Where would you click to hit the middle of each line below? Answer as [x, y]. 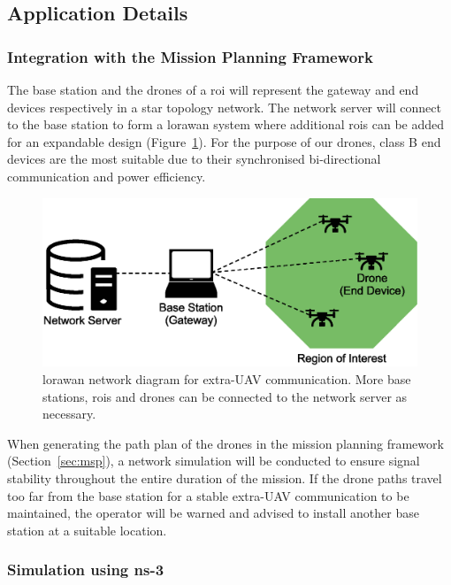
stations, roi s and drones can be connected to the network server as [225, 396]
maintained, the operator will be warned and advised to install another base [213, 513]
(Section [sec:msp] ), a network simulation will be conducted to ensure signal [214, 461]
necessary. [69, 414]
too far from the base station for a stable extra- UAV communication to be [208, 495]
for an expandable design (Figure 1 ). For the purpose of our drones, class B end [224, 141]
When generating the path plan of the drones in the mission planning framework [225, 443]
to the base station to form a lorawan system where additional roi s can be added [226, 124]
